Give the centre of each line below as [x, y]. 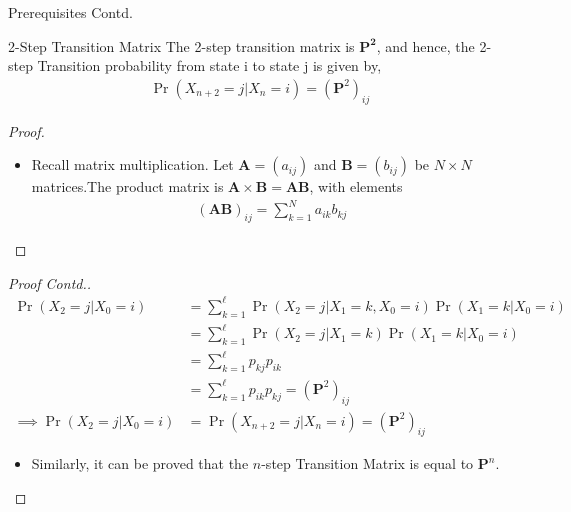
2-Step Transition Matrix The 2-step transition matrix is [181, 45]
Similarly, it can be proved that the [140, 463]
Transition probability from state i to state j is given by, [209, 65]
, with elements [356, 186]
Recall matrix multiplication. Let [132, 164]
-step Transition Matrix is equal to [367, 463]
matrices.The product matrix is [127, 186]
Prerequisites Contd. [70, 12]
